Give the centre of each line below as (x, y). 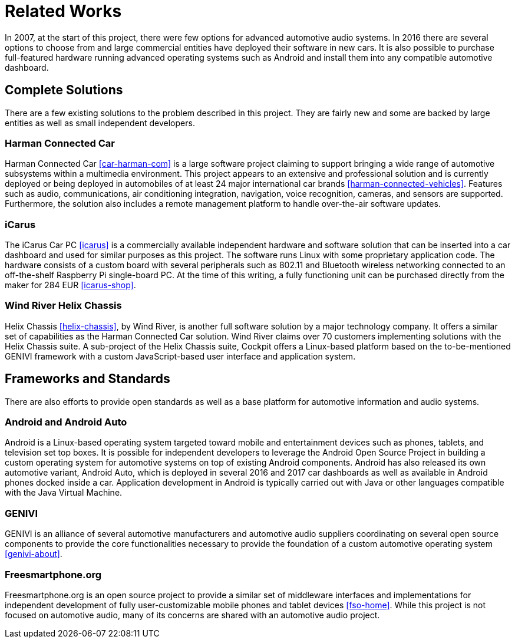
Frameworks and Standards (88, 379)
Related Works (63, 11)
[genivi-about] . (34, 554)
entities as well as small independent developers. (100, 123)
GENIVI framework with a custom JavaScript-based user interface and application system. (180, 356)
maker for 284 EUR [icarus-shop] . (70, 285)
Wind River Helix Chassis (63, 306)
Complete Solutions (64, 90)
